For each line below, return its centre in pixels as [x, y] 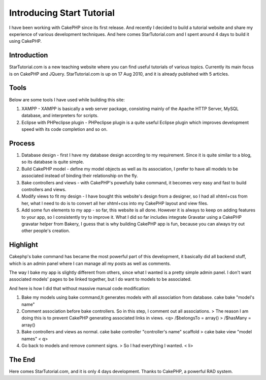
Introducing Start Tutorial [62, 13]
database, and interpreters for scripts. [60, 116]
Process [22, 143]
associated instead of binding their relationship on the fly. [80, 176]
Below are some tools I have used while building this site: [67, 100]
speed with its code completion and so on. [65, 129]
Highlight [24, 245]
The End [22, 360]
